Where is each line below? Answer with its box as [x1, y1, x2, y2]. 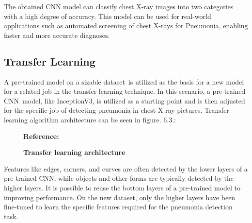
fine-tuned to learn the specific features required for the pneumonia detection [4, 202, 233, 212]
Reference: [23, 131, 59, 141]
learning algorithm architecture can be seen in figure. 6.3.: [4, 114, 176, 124]
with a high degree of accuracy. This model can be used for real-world [4, 11, 211, 21]
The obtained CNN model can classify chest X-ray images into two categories [4, 1, 234, 11]
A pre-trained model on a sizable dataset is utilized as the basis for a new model [4, 76, 244, 86]
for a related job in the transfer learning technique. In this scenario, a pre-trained [4, 86, 246, 96]
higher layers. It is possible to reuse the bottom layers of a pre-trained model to [4, 182, 240, 192]
